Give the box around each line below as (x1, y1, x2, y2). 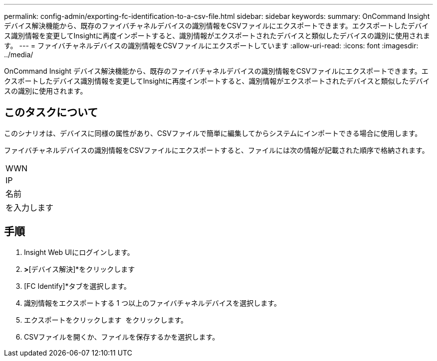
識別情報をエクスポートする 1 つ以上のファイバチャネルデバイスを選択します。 (24, 298, 281, 307)
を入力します (5, 202, 54, 213)
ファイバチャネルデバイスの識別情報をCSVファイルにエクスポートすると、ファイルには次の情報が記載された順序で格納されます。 (4, 145, 429, 154)
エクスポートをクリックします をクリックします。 (24, 315, 188, 324)
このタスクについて (4, 106, 98, 119)
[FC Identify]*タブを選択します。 (24, 281, 131, 290)
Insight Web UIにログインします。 (24, 247, 134, 256)
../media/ (4, 50, 33, 59)
